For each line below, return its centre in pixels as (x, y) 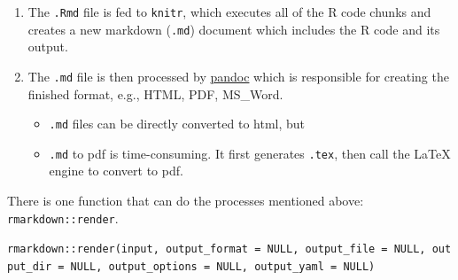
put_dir (30, 266)
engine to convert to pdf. (116, 171)
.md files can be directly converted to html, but (177, 124)
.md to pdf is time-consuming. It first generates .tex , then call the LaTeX (250, 153)
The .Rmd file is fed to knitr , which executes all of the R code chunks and (229, 12)
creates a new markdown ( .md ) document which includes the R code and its (234, 29)
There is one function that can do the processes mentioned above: (186, 201)
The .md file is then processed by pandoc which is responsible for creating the (238, 76)
